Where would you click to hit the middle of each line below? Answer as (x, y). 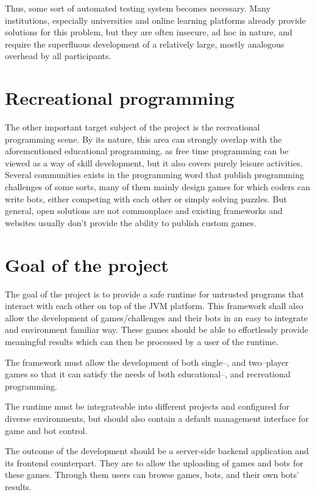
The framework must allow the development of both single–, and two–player (147, 362)
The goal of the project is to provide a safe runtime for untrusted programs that (154, 294)
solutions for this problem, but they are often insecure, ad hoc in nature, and (149, 32)
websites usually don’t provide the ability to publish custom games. (131, 222)
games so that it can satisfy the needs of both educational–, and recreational (148, 374)
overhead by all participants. (58, 56)
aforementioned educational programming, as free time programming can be (147, 151)
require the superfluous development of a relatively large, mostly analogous (145, 44)
